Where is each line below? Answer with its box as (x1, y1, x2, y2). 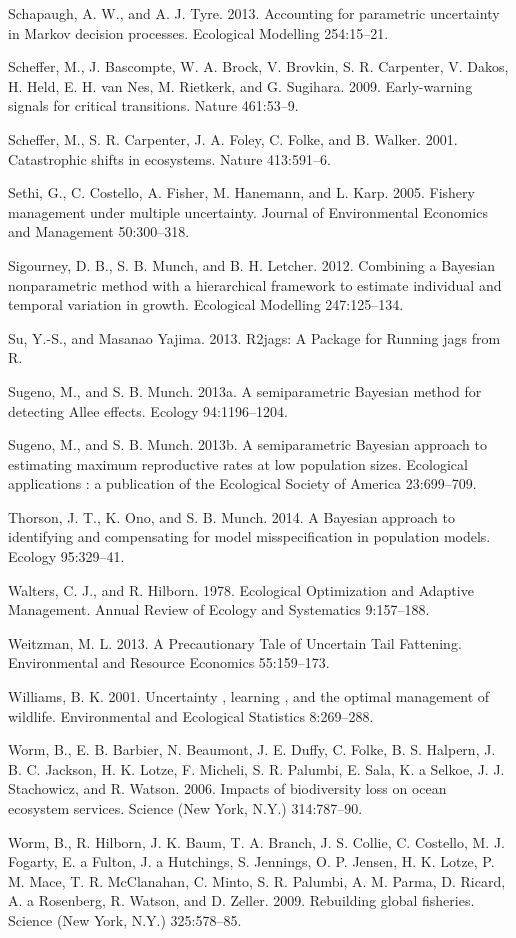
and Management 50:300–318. (8, 221, 190, 242)
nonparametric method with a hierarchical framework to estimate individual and (8, 274, 502, 295)
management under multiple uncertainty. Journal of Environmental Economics (8, 201, 488, 222)
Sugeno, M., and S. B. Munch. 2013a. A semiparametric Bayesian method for (8, 380, 482, 401)
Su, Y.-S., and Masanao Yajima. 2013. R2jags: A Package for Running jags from (8, 327, 501, 348)
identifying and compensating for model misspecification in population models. (8, 526, 491, 547)
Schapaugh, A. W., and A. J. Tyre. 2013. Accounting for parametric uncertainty (8, 3, 500, 23)
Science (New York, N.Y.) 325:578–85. (8, 909, 242, 930)
